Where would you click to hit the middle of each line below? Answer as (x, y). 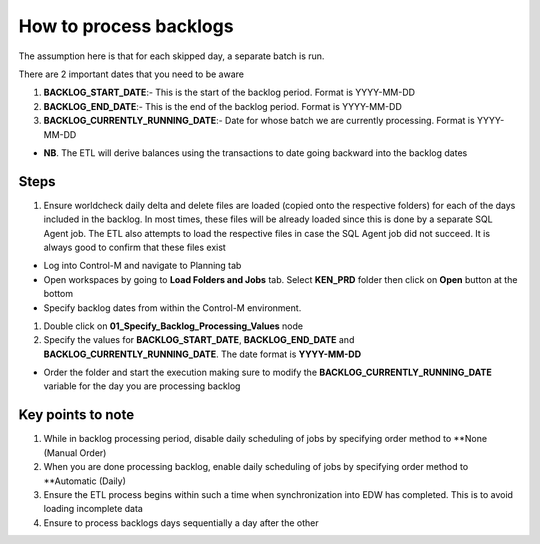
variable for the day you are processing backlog (142, 386)
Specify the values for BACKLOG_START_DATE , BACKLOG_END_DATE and (199, 340)
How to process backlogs (126, 26)
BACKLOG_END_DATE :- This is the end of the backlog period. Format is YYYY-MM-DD (222, 106)
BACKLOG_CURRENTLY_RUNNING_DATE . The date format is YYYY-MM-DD (202, 354)
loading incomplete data (93, 509)
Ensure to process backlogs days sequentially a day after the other (181, 522)
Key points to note (76, 415)
